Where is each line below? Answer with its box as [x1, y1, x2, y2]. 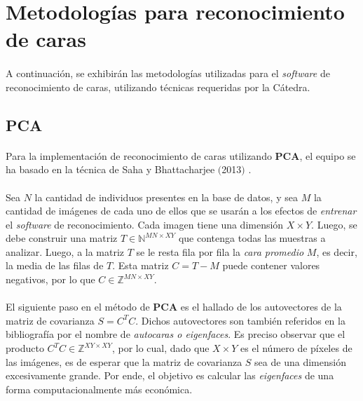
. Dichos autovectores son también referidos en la [135, 313, 345, 327]
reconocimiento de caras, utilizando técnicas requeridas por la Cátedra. [6, 79, 310, 94]
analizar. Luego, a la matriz [6, 244, 125, 259]
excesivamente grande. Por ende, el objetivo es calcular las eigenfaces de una [6, 368, 334, 383]
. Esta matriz [112, 258, 169, 273]
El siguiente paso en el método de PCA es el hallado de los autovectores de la [6, 299, 342, 314]
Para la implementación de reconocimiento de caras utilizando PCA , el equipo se [6, 148, 356, 163]
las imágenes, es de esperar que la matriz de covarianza [6, 354, 242, 369]
